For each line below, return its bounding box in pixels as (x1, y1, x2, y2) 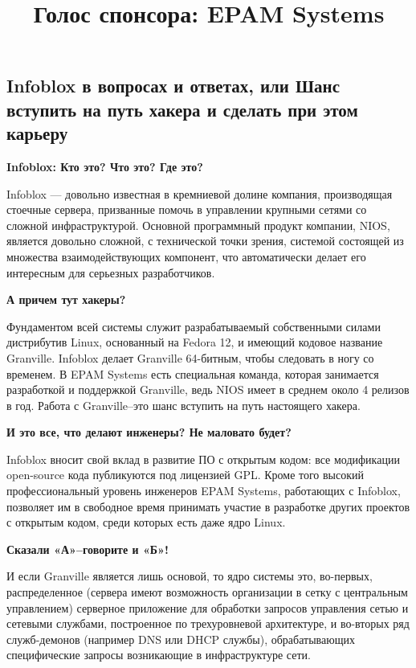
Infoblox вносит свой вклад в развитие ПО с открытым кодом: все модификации (6, 450, 400, 467)
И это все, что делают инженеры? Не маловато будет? (6, 424, 292, 441)
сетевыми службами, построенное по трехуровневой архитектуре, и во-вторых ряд (6, 615, 410, 632)
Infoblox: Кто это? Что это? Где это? (6, 158, 203, 174)
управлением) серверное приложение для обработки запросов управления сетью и (6, 599, 409, 616)
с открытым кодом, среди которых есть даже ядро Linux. (6, 514, 286, 531)
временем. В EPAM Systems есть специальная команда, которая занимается (6, 365, 379, 382)
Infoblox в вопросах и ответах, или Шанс (6, 73, 340, 98)
